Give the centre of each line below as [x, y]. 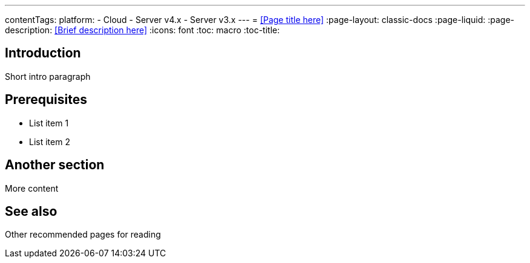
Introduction [43, 53]
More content [32, 188]
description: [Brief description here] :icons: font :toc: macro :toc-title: [142, 30]
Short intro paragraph [48, 76]
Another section [55, 165]
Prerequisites [46, 100]
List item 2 [50, 141]
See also [31, 211]
